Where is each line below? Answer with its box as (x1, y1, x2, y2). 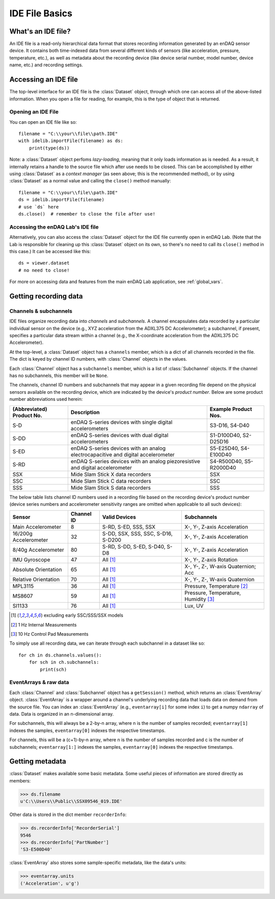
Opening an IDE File (9, 108, 59, 116)
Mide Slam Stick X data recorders (70, 471, 151, 478)
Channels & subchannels (9, 307, 72, 314)
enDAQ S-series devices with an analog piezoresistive (70, 457, 201, 465)
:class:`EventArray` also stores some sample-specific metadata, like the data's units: (9, 860, 187, 866)
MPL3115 (12, 583, 34, 590)
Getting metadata (9, 757, 66, 766)
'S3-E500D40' (20, 847, 53, 853)
